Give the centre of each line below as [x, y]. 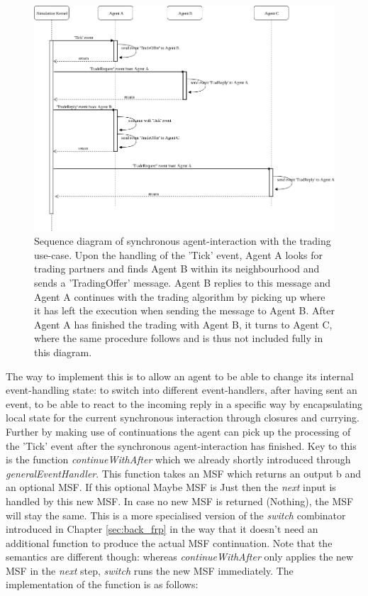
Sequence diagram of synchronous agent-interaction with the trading [183, 241]
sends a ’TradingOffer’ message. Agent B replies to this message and [183, 282]
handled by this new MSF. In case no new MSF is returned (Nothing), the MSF [180, 501]
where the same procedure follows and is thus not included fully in [179, 338]
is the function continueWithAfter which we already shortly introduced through [178, 459]
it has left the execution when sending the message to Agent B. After [184, 310]
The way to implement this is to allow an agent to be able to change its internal [180, 376]
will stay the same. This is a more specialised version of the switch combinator [176, 515]
